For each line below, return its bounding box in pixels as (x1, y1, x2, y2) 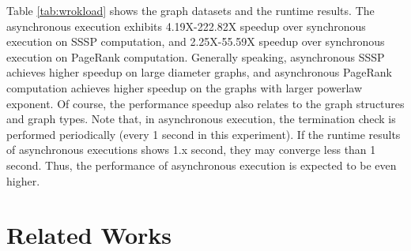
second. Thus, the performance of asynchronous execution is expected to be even (6, 156, 397, 173)
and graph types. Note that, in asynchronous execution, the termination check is (6, 111, 396, 127)
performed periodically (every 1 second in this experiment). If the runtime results (6, 126, 401, 142)
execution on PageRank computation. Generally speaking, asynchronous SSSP (6, 48, 385, 65)
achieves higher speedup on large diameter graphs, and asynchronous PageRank (6, 64, 392, 81)
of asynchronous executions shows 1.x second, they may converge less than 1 (6, 141, 376, 158)
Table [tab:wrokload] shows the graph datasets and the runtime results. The (6, 2, 375, 18)
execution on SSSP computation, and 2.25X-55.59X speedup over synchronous (6, 33, 385, 50)
